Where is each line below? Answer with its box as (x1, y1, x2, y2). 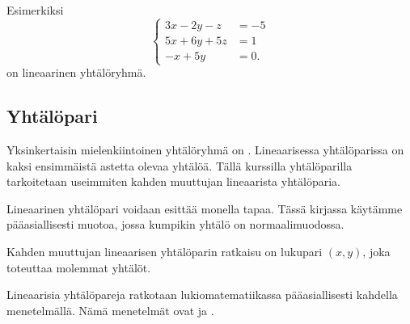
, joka (362, 242, 391, 259)
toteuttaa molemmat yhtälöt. (6, 259, 151, 276)
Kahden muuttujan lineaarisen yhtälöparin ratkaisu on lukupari (6, 242, 323, 259)
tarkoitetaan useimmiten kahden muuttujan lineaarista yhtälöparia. (6, 173, 340, 190)
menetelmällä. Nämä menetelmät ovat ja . (6, 301, 214, 318)
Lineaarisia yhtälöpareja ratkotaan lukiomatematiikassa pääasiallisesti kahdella (6, 286, 398, 303)
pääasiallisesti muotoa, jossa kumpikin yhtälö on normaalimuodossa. (6, 216, 344, 233)
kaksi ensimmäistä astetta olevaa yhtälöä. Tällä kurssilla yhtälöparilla (6, 157, 353, 174)
